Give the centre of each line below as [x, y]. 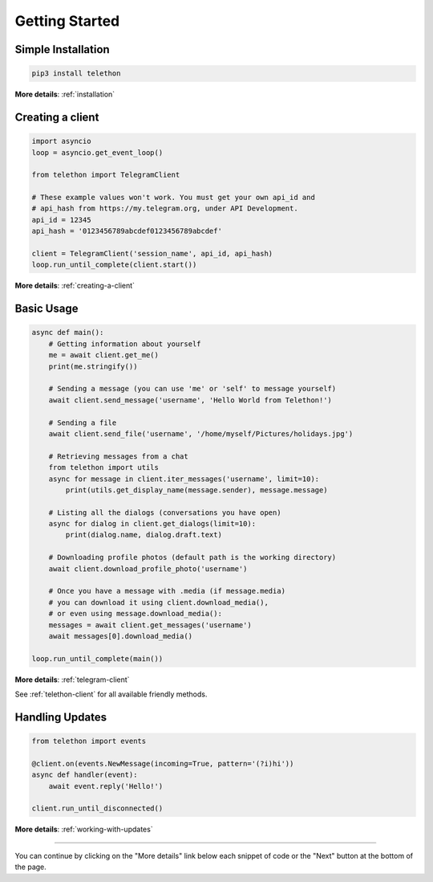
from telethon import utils [104, 468]
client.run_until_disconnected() [97, 808]
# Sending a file [83, 423]
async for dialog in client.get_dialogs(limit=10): [152, 524]
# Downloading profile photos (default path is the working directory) [192, 557]
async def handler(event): [85, 775]
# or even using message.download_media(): [135, 614]
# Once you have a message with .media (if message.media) [167, 591]
